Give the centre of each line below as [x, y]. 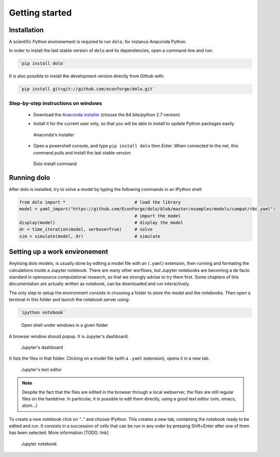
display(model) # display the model [101, 222]
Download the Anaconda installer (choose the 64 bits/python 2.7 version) [107, 114]
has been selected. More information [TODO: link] [59, 433]
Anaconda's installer [54, 134]
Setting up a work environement [59, 252]
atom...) [30, 406]
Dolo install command [55, 164]
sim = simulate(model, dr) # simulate [90, 236]
